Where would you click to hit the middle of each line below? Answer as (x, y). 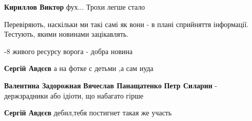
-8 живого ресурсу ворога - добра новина (69, 51)
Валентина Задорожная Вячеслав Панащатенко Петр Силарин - (111, 85)
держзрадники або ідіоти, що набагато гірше (74, 95)
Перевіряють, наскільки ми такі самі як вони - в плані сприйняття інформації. (127, 24)
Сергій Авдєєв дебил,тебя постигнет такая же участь (88, 113)
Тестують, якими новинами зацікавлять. (66, 34)
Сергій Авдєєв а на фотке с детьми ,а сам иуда (79, 68)
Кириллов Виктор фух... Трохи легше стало (75, 7)
